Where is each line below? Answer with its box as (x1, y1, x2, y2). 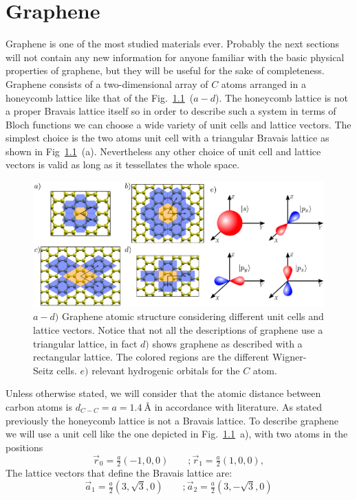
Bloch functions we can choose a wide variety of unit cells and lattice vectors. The (6, 117, 351, 131)
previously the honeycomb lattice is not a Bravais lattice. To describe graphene (6, 413, 339, 427)
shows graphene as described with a (152, 336, 303, 350)
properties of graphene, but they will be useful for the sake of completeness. (6, 63, 325, 78)
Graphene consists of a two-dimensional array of (6, 76, 208, 91)
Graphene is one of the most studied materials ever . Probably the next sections (6, 36, 340, 51)
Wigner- (272, 350, 307, 364)
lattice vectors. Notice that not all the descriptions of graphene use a (33, 323, 323, 337)
